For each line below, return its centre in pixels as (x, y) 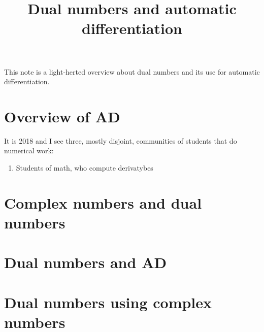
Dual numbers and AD (86, 262)
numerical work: (29, 151)
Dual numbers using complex (108, 302)
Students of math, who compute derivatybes (85, 168)
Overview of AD (62, 116)
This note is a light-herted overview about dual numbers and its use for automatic (132, 71)
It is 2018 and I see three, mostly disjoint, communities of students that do (121, 140)
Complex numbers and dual (103, 202)
